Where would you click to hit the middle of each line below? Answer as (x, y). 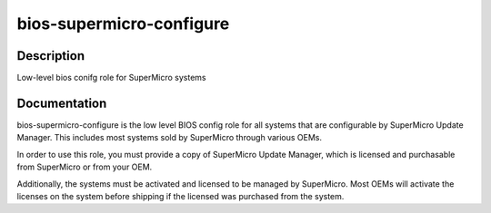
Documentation (62, 103)
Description (51, 56)
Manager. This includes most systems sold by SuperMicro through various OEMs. (170, 138)
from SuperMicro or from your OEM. (85, 167)
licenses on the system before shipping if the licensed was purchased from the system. (180, 196)
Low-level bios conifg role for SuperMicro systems (111, 78)
